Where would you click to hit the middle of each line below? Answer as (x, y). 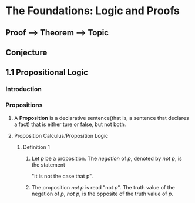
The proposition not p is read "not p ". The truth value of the (103, 187)
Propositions (24, 105)
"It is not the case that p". (62, 176)
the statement (48, 164)
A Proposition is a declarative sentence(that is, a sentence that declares (101, 118)
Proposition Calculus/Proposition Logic (61, 135)
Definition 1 (36, 147)
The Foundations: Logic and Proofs (93, 11)
